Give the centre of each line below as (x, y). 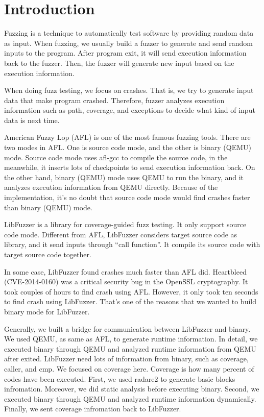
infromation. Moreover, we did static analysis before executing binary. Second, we (132, 389)
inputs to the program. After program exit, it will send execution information (125, 53)
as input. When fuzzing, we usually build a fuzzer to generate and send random (128, 43)
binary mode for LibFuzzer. (47, 311)
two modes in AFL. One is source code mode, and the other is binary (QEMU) (128, 147)
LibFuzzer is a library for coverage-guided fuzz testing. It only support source (125, 224)
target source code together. (48, 254)
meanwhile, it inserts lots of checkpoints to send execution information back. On (130, 167)
